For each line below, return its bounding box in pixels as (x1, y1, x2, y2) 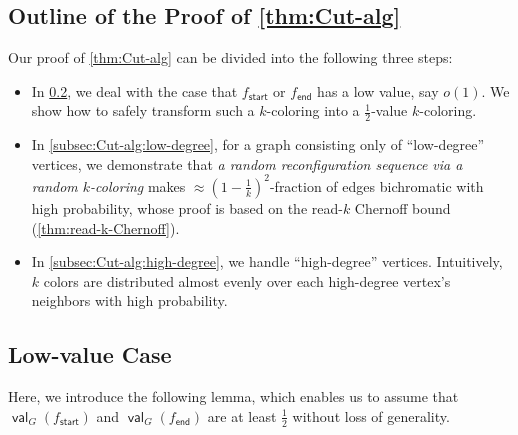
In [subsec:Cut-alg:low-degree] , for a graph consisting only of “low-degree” (31, 134, 485, 155)
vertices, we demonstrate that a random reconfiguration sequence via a (31, 153, 463, 174)
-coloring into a (266, 100, 360, 121)
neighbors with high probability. (31, 290, 228, 311)
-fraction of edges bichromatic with (269, 175, 484, 196)
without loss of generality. (292, 405, 450, 426)
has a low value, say (317, 80, 439, 101)
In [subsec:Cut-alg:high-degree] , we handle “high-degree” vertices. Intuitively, (31, 251, 503, 272)
